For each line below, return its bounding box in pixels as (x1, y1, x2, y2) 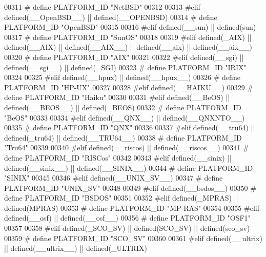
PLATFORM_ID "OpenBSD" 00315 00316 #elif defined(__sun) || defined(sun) (4, 22, 256, 32)
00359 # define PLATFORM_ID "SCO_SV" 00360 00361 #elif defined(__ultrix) (4, 232, 262, 243)
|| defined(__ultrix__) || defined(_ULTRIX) (4, 243, 147, 253)
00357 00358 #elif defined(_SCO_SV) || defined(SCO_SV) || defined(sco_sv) (4, 223, 250, 233)
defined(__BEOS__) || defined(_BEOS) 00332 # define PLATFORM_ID (4, 102, 241, 112)
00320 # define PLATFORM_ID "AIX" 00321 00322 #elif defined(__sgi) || (4, 51, 244, 62)
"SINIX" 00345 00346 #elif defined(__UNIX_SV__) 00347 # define (4, 172, 223, 183)
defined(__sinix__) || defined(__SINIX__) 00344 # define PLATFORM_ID (4, 162, 253, 173)
